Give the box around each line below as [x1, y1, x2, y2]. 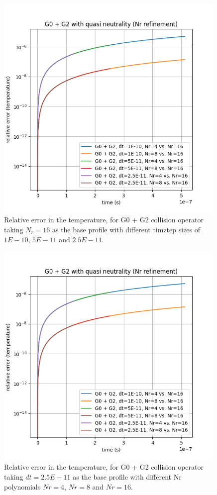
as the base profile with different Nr [73, 472, 182, 482]
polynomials [4, 481, 41, 492]
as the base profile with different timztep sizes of [52, 224, 201, 234]
